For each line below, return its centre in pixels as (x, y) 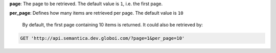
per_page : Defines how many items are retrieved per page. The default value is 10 (96, 13)
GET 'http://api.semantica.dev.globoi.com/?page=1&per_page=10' (102, 38)
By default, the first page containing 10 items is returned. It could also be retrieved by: (112, 24)
